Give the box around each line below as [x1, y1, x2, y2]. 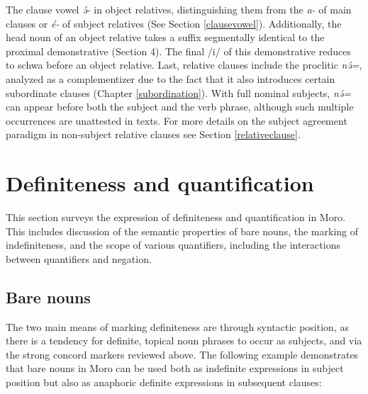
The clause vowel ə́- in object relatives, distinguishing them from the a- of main [6, 2, 352, 16]
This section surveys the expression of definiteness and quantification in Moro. [6, 210, 346, 225]
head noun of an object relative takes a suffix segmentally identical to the [6, 30, 325, 45]
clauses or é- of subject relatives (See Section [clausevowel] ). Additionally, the [6, 16, 342, 30]
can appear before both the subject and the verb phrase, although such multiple [6, 99, 354, 114]
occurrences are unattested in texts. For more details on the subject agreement [6, 113, 347, 128]
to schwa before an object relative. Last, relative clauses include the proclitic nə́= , [6, 57, 362, 72]
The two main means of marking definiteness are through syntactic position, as [6, 319, 349, 334]
